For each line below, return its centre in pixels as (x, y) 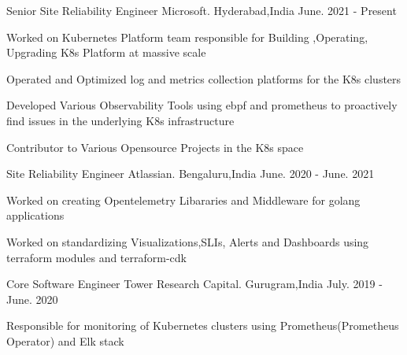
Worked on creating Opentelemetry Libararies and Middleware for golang (183, 200)
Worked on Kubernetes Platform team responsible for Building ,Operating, (187, 37)
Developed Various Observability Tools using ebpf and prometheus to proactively (202, 105)
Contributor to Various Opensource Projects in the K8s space (155, 147)
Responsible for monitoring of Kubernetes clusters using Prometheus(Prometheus (203, 325)
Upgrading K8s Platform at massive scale (106, 52)
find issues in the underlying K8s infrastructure (120, 120)
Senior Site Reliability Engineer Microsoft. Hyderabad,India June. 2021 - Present (202, 10)
